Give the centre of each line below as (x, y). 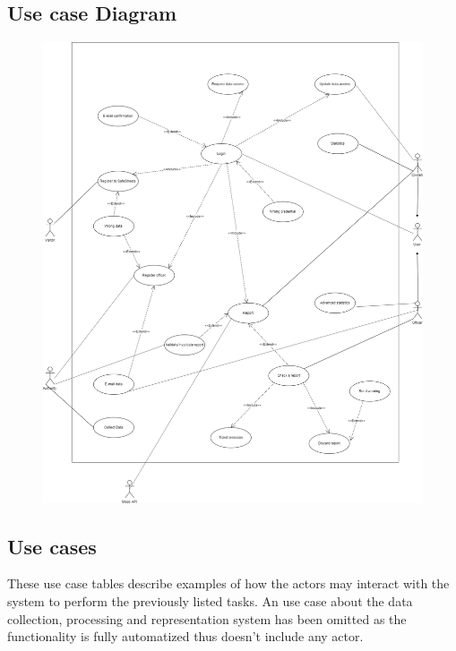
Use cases (52, 546)
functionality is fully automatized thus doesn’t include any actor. (185, 636)
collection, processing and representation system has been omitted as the (207, 618)
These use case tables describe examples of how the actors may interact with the (228, 583)
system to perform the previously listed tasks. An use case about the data (210, 601)
